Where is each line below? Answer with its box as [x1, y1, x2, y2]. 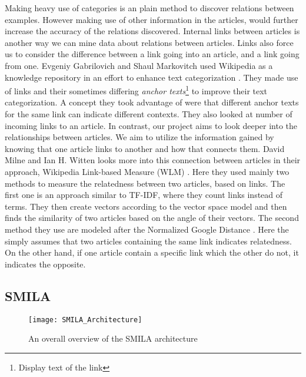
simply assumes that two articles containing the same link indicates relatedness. [5, 234, 292, 247]
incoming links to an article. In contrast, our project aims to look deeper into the [5, 119, 298, 131]
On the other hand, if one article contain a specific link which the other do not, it [5, 246, 299, 259]
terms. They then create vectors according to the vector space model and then [5, 200, 287, 212]
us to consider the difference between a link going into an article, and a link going [5, 48, 300, 60]
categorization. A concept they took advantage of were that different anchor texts [5, 96, 299, 108]
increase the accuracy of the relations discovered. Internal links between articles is [5, 25, 300, 37]
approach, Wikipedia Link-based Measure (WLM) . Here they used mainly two [5, 165, 290, 177]
